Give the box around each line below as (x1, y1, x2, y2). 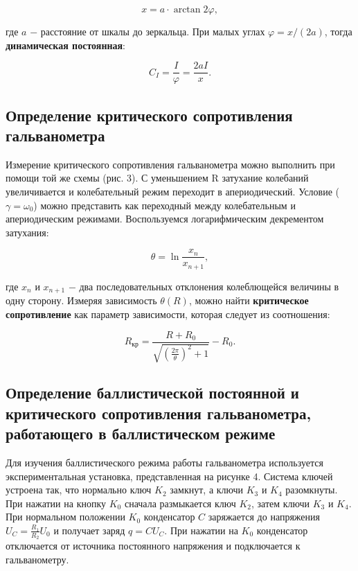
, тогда (324, 24, 352, 38)
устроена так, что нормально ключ (6, 482, 152, 497)
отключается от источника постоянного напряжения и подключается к (6, 538, 301, 553)
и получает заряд (53, 522, 125, 537)
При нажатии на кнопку (6, 495, 107, 510)
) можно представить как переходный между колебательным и (33, 197, 296, 212)
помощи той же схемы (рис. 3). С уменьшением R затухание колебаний (6, 170, 309, 185)
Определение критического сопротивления (6, 104, 293, 125)
